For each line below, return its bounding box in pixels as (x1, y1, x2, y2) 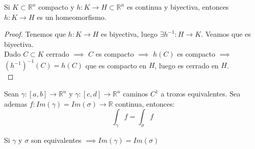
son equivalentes (31, 135, 82, 145)
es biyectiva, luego (100, 29, 158, 39)
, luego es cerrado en (155, 60, 219, 70)
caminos (123, 88, 148, 99)
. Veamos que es (201, 29, 251, 39)
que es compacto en (85, 60, 146, 70)
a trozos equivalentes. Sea (161, 88, 241, 99)
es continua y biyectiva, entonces (126, 2, 229, 12)
